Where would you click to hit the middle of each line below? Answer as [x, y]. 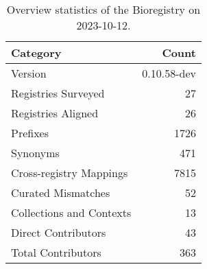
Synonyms [35, 153]
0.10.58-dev [169, 73]
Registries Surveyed [58, 93]
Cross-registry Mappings [70, 173]
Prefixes [30, 133]
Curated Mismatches [61, 192]
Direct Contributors [59, 232]
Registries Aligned [55, 113]
